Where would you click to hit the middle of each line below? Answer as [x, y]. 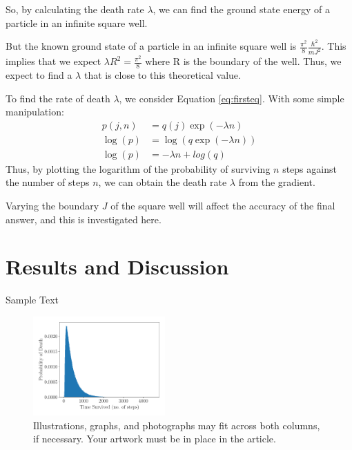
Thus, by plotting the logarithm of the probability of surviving [138, 168]
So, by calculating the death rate [75, 9]
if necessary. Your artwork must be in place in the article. [155, 439]
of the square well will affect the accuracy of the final [223, 206]
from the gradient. [277, 182]
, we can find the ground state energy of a [241, 9]
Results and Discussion [117, 266]
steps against [310, 168]
